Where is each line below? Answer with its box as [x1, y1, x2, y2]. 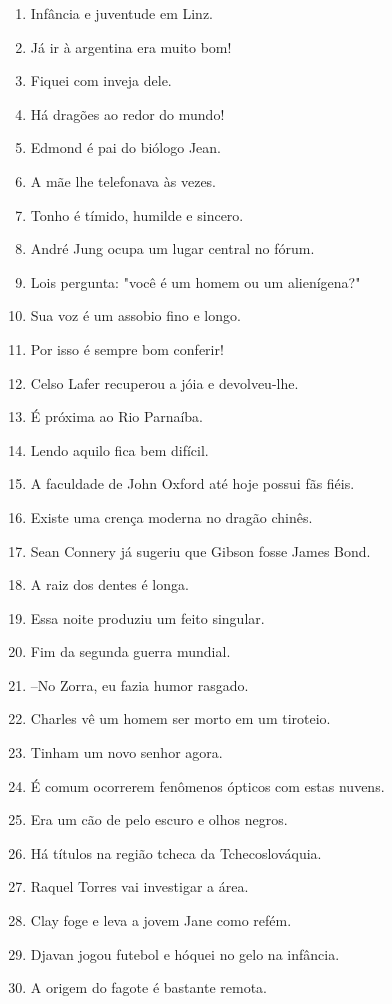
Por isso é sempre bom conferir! [30, 338, 224, 359]
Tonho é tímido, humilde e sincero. [30, 204, 244, 225]
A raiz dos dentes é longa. [30, 574, 189, 595]
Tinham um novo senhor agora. [30, 742, 223, 763]
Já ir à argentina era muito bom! [30, 36, 232, 57]
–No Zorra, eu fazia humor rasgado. [30, 674, 249, 695]
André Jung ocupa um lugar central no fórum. [30, 238, 315, 259]
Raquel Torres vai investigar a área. [30, 876, 249, 897]
